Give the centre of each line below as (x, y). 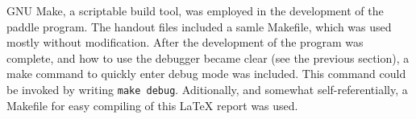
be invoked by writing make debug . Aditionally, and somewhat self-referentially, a (207, 89)
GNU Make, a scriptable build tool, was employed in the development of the (195, 10)
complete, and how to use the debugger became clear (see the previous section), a (208, 57)
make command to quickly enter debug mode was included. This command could (206, 74)
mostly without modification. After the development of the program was (185, 42)
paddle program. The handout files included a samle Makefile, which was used (199, 26)
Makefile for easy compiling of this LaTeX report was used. (152, 105)
